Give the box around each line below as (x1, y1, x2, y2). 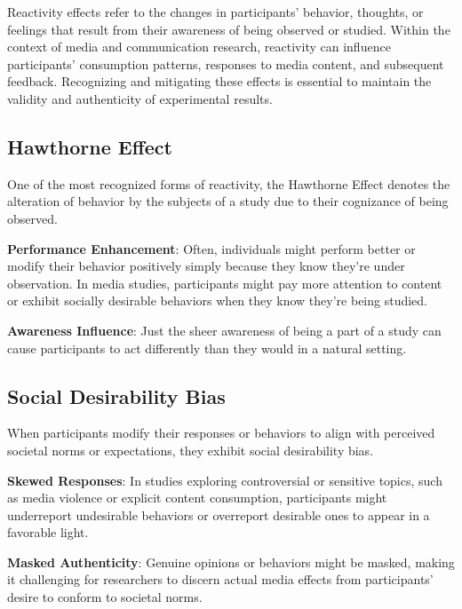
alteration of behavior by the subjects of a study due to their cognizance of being (7, 192, 449, 210)
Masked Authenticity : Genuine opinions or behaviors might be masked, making (7, 552, 455, 571)
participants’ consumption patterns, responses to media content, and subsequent (7, 54, 444, 73)
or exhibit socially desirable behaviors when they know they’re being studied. (7, 291, 428, 310)
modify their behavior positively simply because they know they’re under (7, 257, 405, 275)
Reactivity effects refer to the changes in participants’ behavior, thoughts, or (7, 3, 424, 20)
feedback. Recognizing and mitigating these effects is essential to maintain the (7, 72, 432, 91)
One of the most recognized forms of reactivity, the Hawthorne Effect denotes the (7, 174, 450, 193)
